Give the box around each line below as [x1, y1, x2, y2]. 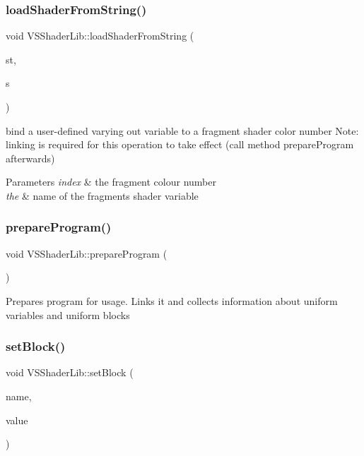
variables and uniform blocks [6, 307, 130, 322]
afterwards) [6, 150, 55, 165]
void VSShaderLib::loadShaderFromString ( [6, 28, 194, 43]
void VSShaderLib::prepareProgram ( [6, 246, 168, 260]
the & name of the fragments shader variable [6, 188, 199, 203]
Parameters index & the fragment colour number [6, 174, 216, 189]
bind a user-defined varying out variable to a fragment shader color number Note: [6, 123, 359, 138]
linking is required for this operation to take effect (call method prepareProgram [6, 137, 354, 152]
